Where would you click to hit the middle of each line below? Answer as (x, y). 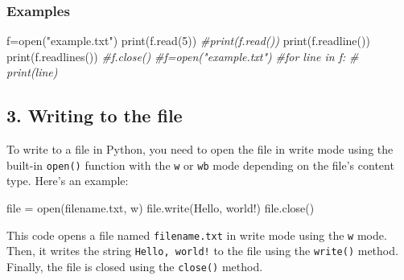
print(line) (32, 72)
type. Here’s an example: (68, 181)
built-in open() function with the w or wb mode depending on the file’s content (200, 165)
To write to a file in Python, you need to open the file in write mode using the (200, 149)
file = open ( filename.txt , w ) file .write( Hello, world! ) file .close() (161, 208)
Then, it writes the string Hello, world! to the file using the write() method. (202, 251)
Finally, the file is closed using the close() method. (135, 266)
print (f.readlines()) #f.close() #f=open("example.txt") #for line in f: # (183, 56)
